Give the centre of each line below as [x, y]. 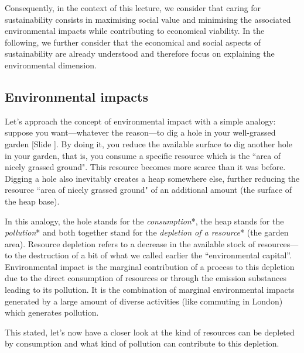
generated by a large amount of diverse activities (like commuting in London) [144, 301]
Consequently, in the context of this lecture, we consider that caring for [133, 8]
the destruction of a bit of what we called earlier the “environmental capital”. [153, 255]
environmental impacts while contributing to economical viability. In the [135, 31]
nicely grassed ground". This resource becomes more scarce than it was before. [145, 167]
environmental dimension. [51, 65]
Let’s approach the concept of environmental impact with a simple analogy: [140, 121]
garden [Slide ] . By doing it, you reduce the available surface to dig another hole [148, 143]
